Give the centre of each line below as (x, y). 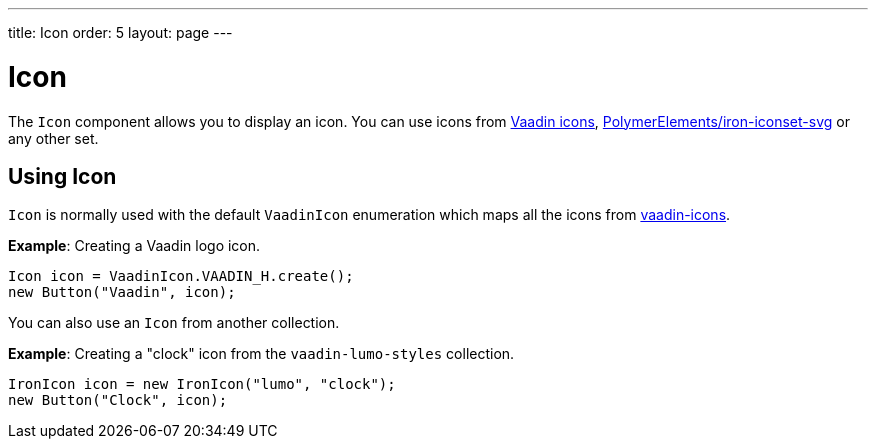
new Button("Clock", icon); (118, 400)
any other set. (53, 138)
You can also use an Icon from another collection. (174, 323)
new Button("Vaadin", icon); (122, 292)
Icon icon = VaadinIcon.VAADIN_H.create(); (181, 276)
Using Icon (62, 176)
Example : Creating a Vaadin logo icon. (134, 246)
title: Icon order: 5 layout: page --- (120, 32)
